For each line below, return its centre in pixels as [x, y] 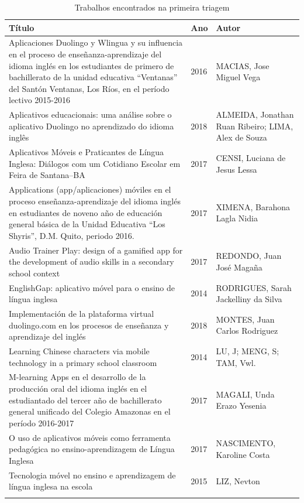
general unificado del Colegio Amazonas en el [90, 411]
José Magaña [239, 267]
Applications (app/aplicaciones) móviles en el [90, 189]
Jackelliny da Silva [249, 299]
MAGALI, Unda [245, 394]
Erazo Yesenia [241, 406]
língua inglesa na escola [51, 486]
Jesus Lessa [236, 169]
